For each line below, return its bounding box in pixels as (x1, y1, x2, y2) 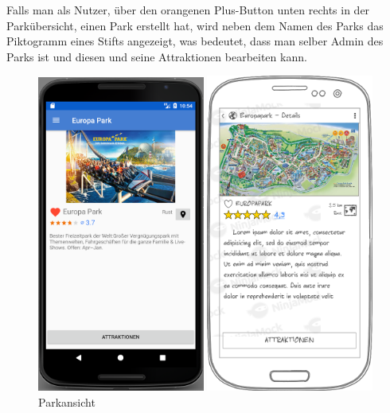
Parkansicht (38, 393, 96, 410)
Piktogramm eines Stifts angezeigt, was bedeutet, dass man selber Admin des (6, 33, 384, 49)
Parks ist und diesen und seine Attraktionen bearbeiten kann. (6, 48, 307, 64)
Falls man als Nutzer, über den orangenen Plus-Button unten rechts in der (6, 2, 370, 18)
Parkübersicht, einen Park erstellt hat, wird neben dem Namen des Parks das (6, 17, 384, 33)
